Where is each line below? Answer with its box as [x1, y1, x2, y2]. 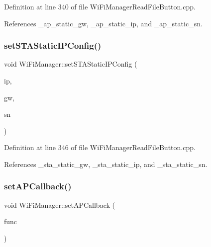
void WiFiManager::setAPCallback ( [4, 199, 115, 210]
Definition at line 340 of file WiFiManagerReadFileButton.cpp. [4, 1, 196, 11]
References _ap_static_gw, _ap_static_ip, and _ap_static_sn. [4, 18, 203, 28]
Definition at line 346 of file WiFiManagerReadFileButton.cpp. [4, 142, 196, 153]
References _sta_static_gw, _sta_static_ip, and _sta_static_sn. [4, 159, 208, 169]
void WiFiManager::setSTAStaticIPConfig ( [4, 59, 137, 69]
